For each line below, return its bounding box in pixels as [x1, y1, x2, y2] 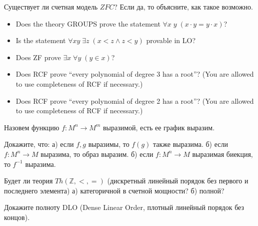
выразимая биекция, [192, 148, 253, 159]
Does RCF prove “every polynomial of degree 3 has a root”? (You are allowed [15, 69, 254, 79]
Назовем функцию [4, 122, 59, 132]
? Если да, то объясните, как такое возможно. [114, 2, 253, 12]
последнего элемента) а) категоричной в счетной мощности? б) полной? [4, 185, 224, 195]
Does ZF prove [15, 52, 61, 62]
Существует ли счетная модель [4, 2, 98, 12]
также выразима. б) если [153, 139, 228, 149]
